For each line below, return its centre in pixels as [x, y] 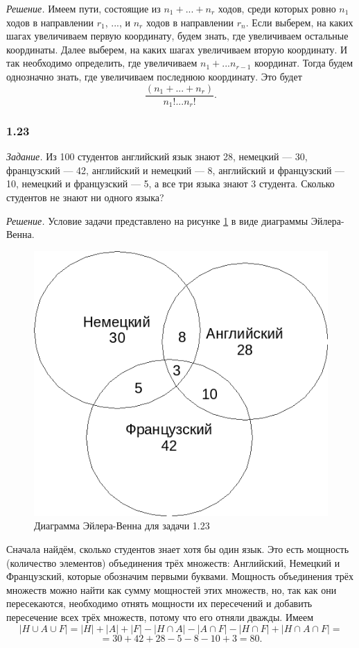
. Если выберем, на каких [299, 22]
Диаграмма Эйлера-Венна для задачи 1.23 [122, 526]
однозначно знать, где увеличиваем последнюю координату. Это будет [154, 76]
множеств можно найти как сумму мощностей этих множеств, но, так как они [172, 589]
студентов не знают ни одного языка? [85, 197]
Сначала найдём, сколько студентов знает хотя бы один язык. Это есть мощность [178, 549]
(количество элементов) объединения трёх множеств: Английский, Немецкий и [173, 562]
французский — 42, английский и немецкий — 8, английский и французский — [176, 170]
